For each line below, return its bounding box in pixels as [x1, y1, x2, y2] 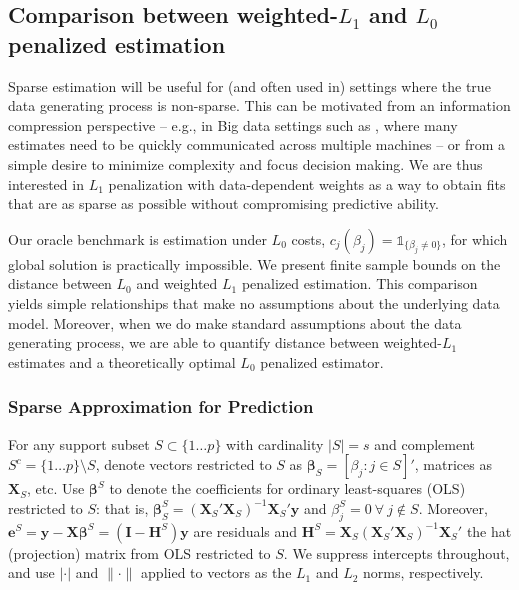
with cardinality [226, 433, 324, 454]
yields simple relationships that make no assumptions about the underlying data [8, 292, 500, 313]
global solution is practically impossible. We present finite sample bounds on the [8, 253, 501, 274]
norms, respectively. [363, 562, 484, 583]
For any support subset [8, 433, 150, 454]
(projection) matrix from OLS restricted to [8, 542, 271, 563]
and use [8, 562, 55, 583]
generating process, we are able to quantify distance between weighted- [8, 332, 442, 353]
